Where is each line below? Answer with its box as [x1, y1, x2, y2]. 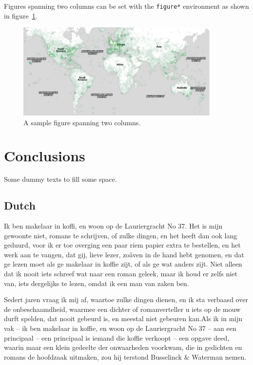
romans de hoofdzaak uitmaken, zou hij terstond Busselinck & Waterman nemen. [4, 351, 247, 362]
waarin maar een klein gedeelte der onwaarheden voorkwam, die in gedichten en [4, 342, 242, 352]
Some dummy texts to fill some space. [4, 174, 117, 184]
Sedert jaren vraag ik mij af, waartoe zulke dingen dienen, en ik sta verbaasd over [4, 294, 248, 305]
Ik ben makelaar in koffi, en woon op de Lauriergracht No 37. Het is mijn [4, 221, 223, 231]
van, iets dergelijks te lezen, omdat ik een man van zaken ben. [4, 278, 189, 288]
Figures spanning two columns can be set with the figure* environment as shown [4, 1, 249, 11]
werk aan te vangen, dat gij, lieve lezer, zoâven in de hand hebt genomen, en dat [4, 249, 244, 259]
